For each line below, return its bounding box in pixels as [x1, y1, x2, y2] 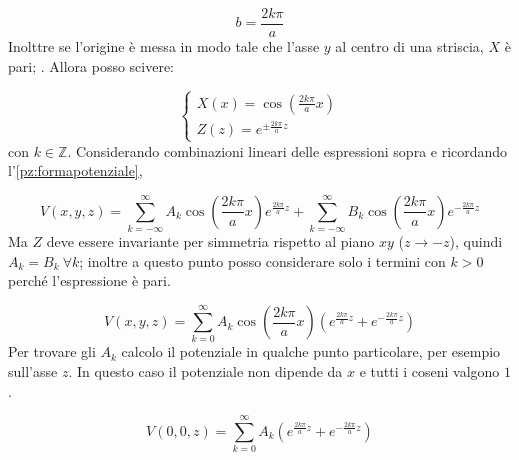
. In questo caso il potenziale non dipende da [68, 360, 343, 381]
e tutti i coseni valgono [359, 360, 500, 381]
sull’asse [8, 360, 58, 381]
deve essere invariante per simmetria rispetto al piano [46, 231, 375, 252]
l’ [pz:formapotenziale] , [8, 160, 143, 181]
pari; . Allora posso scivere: [8, 55, 175, 76]
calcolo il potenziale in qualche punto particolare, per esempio [121, 341, 501, 362]
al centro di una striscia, [335, 36, 484, 57]
